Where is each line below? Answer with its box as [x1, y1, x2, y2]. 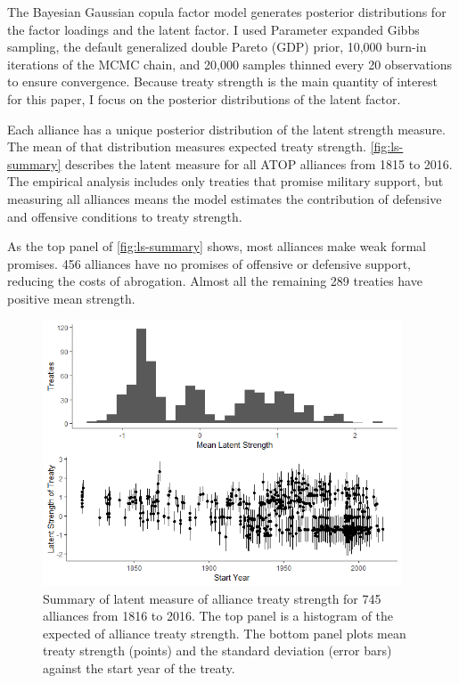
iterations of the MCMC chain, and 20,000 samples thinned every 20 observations [7, 54, 453, 73]
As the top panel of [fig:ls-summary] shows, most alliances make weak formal [7, 237, 426, 256]
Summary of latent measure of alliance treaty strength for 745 [43, 589, 381, 607]
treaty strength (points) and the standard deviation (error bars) [43, 641, 392, 660]
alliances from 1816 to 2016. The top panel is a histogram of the [43, 606, 394, 625]
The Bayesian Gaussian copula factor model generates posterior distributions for [7, 3, 447, 20]
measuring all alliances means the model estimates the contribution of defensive [7, 189, 442, 207]
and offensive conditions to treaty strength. [7, 207, 242, 225]
